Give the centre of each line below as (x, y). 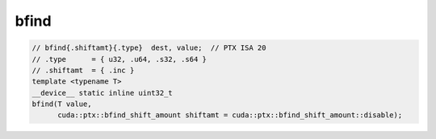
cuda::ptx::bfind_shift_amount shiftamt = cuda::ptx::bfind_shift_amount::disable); (230, 115)
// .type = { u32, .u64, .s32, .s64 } (119, 59)
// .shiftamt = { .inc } (83, 70)
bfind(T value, (62, 104)
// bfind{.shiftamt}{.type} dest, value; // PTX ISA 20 (149, 48)
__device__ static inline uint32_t (102, 93)
